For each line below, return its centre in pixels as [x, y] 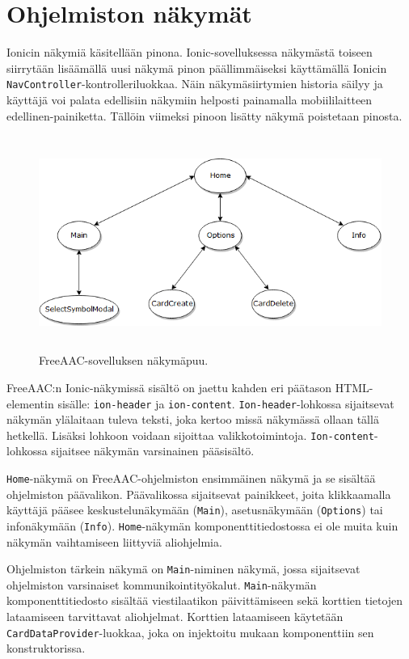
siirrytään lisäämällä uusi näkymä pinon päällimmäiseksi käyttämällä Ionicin [197, 68]
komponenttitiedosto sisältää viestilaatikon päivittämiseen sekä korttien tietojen [205, 600]
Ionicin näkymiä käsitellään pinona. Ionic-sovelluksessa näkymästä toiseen [190, 52]
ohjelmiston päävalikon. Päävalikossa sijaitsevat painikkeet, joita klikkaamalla [199, 494]
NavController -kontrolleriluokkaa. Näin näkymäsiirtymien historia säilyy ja [195, 84]
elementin [30, 403]
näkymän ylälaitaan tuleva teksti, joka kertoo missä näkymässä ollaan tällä [193, 419]
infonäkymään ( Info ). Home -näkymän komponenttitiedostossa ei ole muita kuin [202, 525]
